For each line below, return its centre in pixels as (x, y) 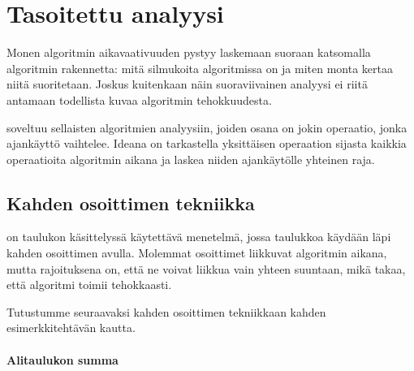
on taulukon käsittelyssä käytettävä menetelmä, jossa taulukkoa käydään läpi (199, 237)
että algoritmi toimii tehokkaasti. (89, 285)
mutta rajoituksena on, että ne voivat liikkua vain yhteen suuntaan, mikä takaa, (206, 268)
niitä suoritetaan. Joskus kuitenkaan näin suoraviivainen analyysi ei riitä (187, 84)
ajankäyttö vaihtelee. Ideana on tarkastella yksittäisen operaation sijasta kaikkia (207, 143)
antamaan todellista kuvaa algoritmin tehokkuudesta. (139, 99)
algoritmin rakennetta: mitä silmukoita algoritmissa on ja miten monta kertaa (200, 68)
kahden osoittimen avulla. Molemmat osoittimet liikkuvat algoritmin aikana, (197, 253)
